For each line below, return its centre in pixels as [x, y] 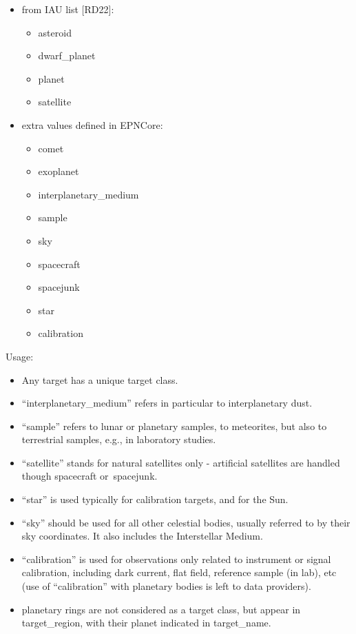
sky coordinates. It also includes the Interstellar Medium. [142, 536]
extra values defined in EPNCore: [92, 124]
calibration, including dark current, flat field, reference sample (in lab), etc [179, 572]
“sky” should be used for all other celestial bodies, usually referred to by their [186, 522]
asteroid [55, 32]
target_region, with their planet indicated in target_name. [146, 623]
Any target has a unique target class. [100, 379]
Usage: [20, 356]
